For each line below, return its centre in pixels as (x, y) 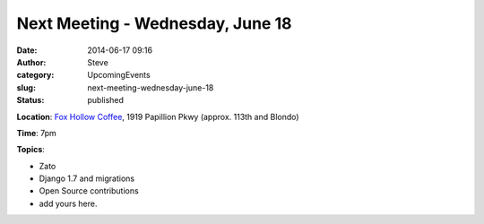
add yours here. (68, 203)
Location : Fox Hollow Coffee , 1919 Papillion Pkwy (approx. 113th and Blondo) (158, 116)
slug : (26, 87)
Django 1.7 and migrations (86, 178)
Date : (27, 50)
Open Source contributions (89, 191)
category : (35, 75)
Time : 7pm (37, 133)
